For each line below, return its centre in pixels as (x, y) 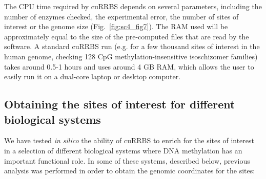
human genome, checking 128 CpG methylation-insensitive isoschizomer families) (131, 56)
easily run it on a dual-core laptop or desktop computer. (93, 76)
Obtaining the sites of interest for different (120, 104)
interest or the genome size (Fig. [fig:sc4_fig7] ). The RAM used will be (116, 26)
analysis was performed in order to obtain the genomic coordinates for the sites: (130, 171)
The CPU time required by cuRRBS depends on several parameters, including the (133, 6)
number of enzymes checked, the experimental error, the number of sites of (121, 16)
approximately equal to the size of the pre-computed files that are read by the (127, 36)
